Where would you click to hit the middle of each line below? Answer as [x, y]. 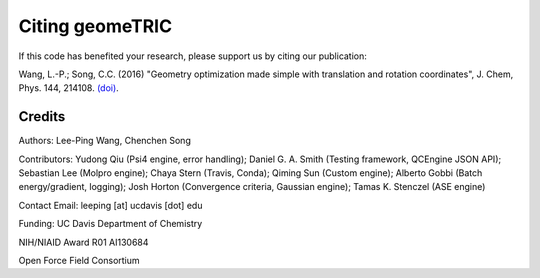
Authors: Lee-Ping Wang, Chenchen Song [105, 141]
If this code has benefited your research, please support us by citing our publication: [192, 56]
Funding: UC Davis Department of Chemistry [110, 224]
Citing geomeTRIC [95, 26]
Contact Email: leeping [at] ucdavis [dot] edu [110, 205]
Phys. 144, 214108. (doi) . [68, 88]
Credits [42, 116]
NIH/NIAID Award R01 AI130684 [83, 242]
